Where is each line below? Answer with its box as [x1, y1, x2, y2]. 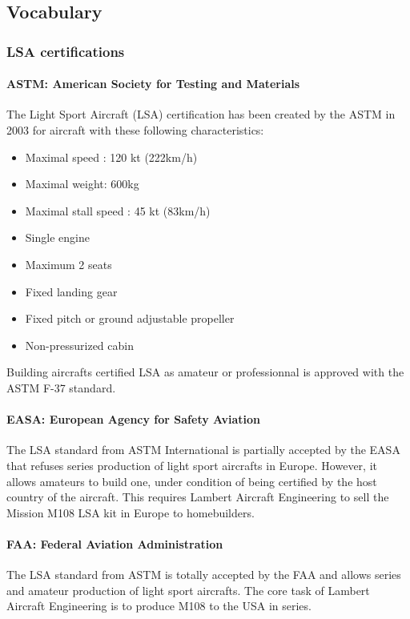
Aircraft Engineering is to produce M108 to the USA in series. [6, 597, 312, 614]
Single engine [25, 229, 90, 246]
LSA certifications [6, 41, 125, 61]
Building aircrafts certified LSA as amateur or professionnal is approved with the [6, 364, 404, 380]
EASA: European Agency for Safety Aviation [6, 411, 260, 428]
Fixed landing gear [25, 283, 118, 299]
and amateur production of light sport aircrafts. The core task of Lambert [6, 581, 370, 598]
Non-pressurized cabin [25, 336, 134, 353]
